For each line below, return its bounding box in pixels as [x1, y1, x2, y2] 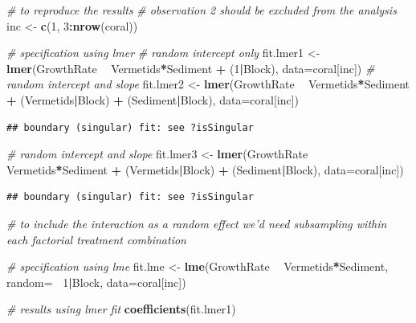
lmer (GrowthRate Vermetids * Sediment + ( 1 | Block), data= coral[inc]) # [6, 59, 375, 76]
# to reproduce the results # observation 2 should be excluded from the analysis [6, 2, 397, 18]
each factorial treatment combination [6, 231, 186, 247]
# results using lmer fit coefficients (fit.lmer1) [6, 301, 236, 317]
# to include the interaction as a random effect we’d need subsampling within [6, 215, 387, 231]
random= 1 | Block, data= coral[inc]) [6, 273, 186, 290]
